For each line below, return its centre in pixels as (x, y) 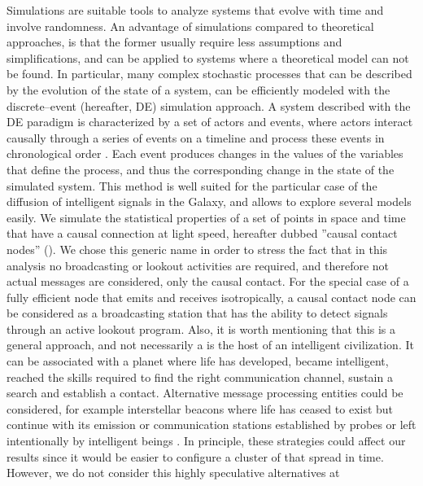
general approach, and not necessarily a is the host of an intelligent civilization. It (210, 345)
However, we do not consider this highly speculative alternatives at (173, 473)
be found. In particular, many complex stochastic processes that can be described (209, 74)
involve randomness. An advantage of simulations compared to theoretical (190, 26)
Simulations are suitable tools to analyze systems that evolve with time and (195, 10)
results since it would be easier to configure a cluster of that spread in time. (195, 456)
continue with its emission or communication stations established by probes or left (211, 425)
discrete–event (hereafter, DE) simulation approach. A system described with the (209, 105)
